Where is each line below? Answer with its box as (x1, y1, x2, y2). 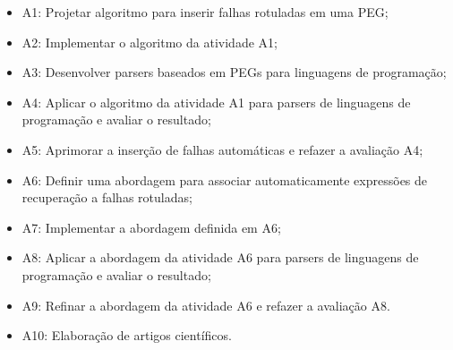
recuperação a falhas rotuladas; (21, 188, 192, 207)
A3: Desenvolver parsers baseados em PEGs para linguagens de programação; (21, 63, 447, 81)
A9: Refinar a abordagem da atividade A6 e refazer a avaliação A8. (21, 295, 390, 314)
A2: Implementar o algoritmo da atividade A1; (21, 32, 278, 51)
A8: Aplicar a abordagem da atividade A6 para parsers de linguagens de (21, 248, 419, 267)
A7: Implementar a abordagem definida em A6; (21, 218, 281, 236)
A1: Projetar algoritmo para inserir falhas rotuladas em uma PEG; (21, 3, 389, 21)
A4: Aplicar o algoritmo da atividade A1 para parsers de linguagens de (21, 92, 411, 111)
